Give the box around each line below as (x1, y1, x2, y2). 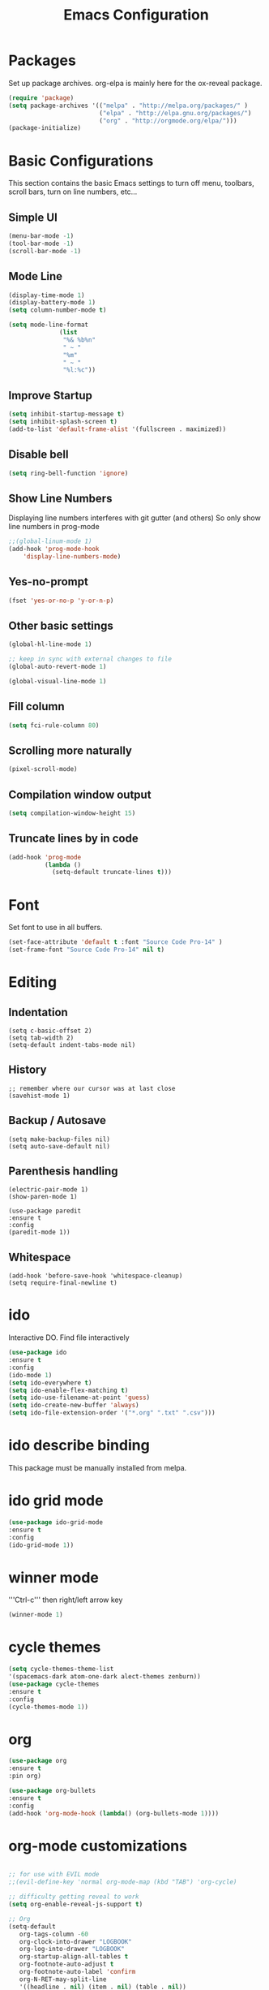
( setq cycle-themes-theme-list (8, 1665, 114, 1673)
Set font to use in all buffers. (8, 923, 103, 933)
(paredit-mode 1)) (8, 1228, 70, 1237)
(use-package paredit (8, 1207, 82, 1215)
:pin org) (8, 1772, 42, 1781)
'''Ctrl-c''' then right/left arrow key (8, 1595, 123, 1604)
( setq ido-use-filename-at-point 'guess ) (8, 1393, 151, 1402)
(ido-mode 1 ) (8, 1371, 53, 1379)
